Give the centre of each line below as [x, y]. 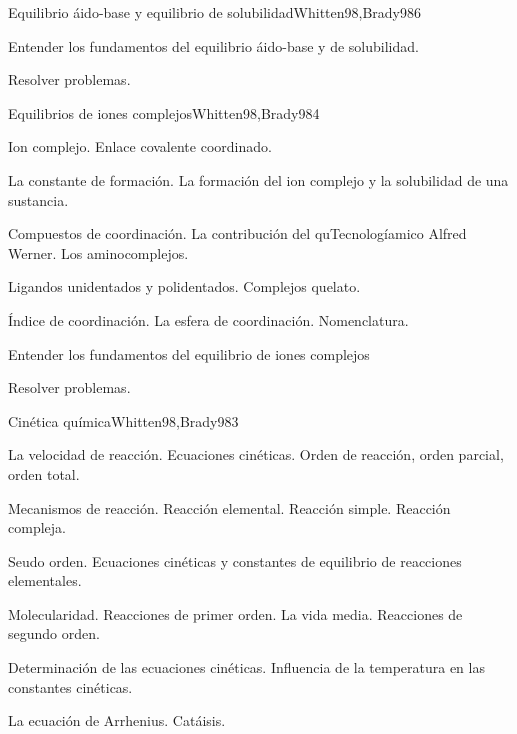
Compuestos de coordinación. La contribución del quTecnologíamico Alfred [237, 233]
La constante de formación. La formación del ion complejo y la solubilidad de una [258, 179]
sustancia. [38, 199]
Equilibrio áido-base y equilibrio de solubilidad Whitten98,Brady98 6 [214, 12]
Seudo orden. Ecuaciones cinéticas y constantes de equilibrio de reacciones [235, 560]
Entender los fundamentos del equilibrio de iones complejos [189, 353]
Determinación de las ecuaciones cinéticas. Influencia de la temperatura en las [246, 667]
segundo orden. [54, 633]
